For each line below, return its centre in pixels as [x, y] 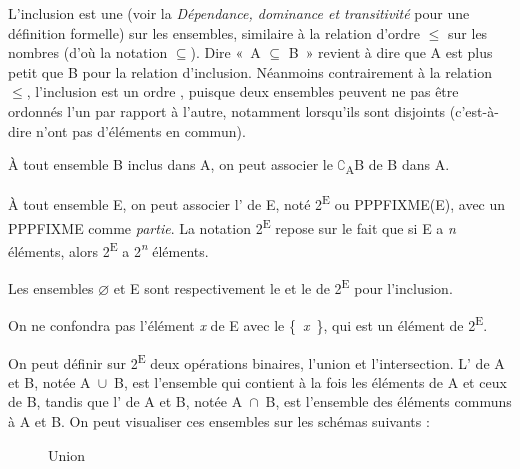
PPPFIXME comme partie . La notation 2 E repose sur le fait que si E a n [232, 226]
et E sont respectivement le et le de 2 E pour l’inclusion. [283, 286]
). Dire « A [225, 52]
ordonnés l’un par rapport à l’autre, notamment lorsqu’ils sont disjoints [227, 110]
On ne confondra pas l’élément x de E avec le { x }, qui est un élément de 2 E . [248, 323]
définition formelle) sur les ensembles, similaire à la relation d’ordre [214, 32]
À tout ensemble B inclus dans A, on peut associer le [170, 164]
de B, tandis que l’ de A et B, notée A [125, 401]
